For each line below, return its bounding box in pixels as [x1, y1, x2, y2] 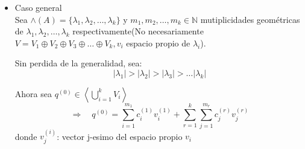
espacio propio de [126, 36, 190, 49]
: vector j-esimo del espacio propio [57, 130, 183, 142]
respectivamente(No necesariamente [72, 25, 204, 37]
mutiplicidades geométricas [200, 13, 300, 25]
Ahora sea [14, 87, 52, 100]
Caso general [14, 1, 62, 13]
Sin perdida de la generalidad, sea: [14, 57, 142, 69]
